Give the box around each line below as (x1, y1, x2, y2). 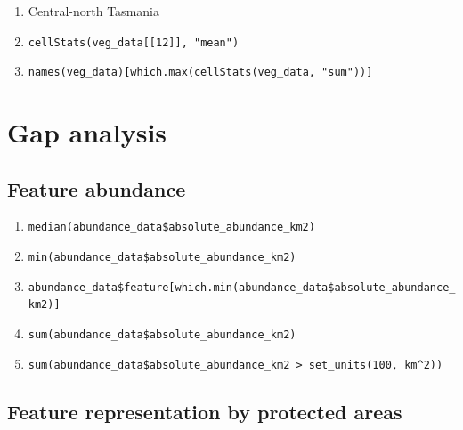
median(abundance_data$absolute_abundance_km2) (28, 221, 315, 234)
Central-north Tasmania (28, 2, 159, 20)
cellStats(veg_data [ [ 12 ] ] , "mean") (28, 36, 240, 49)
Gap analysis (7, 114, 167, 150)
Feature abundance (7, 174, 186, 202)
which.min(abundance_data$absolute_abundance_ (175, 280, 456, 294)
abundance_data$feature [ (28, 280, 175, 294)
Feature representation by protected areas (7, 397, 402, 425)
